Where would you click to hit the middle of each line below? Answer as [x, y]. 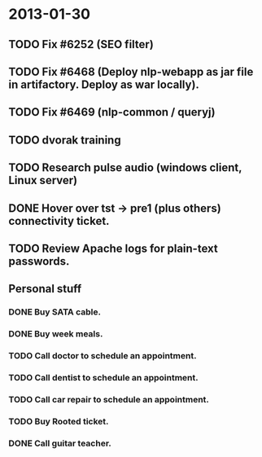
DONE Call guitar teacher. [60, 443]
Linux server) [43, 180]
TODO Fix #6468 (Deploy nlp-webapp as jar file [131, 71]
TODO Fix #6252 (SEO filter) [81, 44]
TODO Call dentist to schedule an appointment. [103, 378]
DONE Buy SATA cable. [55, 312]
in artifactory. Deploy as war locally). [104, 84]
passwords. [39, 261]
